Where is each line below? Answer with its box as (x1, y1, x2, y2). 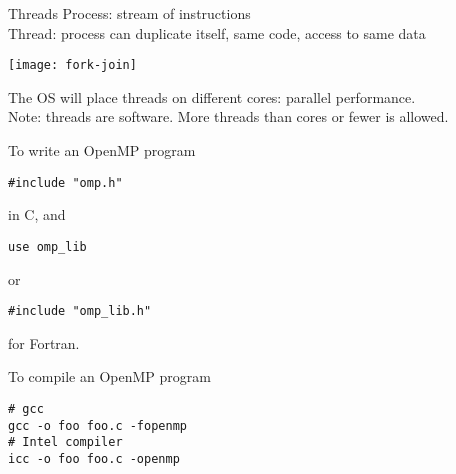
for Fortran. (8, 332, 80, 353)
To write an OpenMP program (8, 140, 196, 161)
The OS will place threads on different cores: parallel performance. (8, 86, 416, 107)
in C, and (8, 204, 66, 225)
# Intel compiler (8, 435, 123, 450)
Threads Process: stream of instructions (8, 3, 251, 23)
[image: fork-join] (8, 58, 137, 73)
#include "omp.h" (8, 175, 123, 190)
